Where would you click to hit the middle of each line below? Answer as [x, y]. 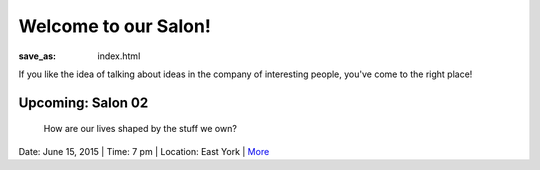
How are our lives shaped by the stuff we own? [140, 129]
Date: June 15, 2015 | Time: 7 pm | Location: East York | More [144, 151]
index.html [119, 56]
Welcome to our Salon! [115, 26]
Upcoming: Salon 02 [83, 102]
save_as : [37, 56]
